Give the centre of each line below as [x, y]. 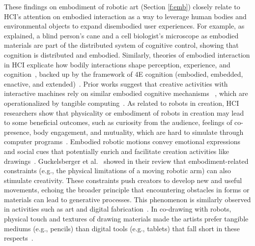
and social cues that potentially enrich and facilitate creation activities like [117, 151]
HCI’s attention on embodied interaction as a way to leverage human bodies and [125, 16]
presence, [18, 132]
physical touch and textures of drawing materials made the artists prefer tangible [126, 219]
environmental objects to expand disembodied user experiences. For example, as [124, 26]
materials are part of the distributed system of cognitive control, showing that [121, 45]
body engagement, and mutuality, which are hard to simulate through [138, 132]
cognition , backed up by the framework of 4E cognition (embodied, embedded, [124, 74]
